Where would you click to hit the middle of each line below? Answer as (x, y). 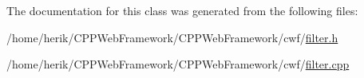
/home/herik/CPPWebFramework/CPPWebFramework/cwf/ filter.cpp (178, 64)
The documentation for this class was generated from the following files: (182, 10)
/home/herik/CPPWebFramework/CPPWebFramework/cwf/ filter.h (172, 37)
